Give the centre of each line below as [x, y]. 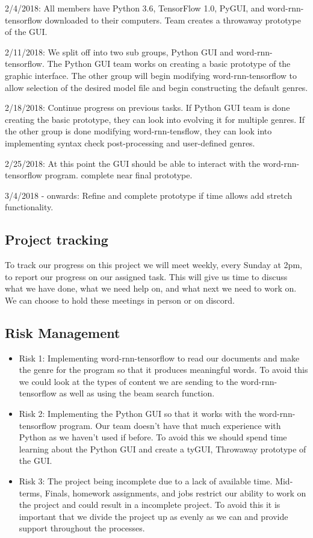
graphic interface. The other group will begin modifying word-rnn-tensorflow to [151, 75]
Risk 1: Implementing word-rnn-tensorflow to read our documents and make [159, 358]
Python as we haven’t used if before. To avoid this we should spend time [153, 437]
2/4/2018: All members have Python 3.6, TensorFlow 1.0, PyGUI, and [135, 8]
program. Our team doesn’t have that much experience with [170, 425]
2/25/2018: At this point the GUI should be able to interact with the [133, 163]
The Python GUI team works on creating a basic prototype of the [169, 64]
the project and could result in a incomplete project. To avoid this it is [150, 505]
